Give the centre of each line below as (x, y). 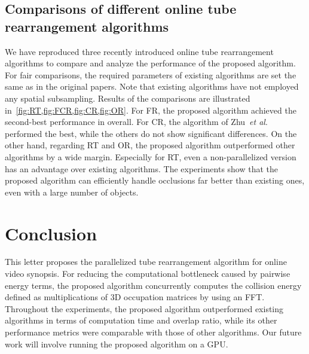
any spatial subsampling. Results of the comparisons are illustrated (128, 98)
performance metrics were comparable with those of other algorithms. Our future (153, 332)
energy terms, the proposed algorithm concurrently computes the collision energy (153, 285)
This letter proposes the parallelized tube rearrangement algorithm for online (146, 262)
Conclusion (51, 233)
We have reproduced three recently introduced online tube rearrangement (139, 51)
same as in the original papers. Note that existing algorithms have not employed (152, 86)
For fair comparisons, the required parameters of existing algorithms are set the (151, 74)
